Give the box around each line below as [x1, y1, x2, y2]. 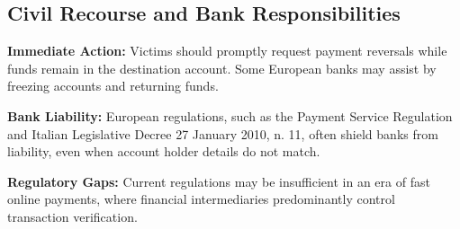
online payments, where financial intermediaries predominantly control [7, 189, 395, 208]
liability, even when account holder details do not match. [7, 142, 320, 161]
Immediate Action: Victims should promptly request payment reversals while [7, 41, 447, 60]
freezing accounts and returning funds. [7, 76, 219, 95]
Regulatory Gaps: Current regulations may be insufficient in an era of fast [7, 172, 430, 190]
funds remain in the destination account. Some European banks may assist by [7, 58, 437, 77]
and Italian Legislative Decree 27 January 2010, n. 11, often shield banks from [7, 124, 438, 143]
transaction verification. [7, 207, 138, 225]
